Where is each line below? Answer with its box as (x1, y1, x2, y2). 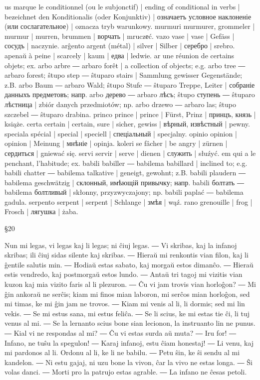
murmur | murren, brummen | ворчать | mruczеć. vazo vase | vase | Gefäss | (4, 30, 235, 41)
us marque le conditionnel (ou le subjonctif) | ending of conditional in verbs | (4, 1, 240, 11)
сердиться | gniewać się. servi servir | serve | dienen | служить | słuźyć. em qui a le (4, 147, 256, 158)
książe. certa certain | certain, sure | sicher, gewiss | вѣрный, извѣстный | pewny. (4, 119, 250, 129)
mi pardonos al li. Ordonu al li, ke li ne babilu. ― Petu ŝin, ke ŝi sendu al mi (4, 347, 240, 358)
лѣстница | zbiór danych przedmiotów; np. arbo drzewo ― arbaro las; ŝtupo (4, 99, 236, 109)
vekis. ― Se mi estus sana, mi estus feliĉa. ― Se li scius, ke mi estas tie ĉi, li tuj (4, 308, 250, 318)
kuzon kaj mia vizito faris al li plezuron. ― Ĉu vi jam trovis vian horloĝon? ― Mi (4, 279, 256, 289)
